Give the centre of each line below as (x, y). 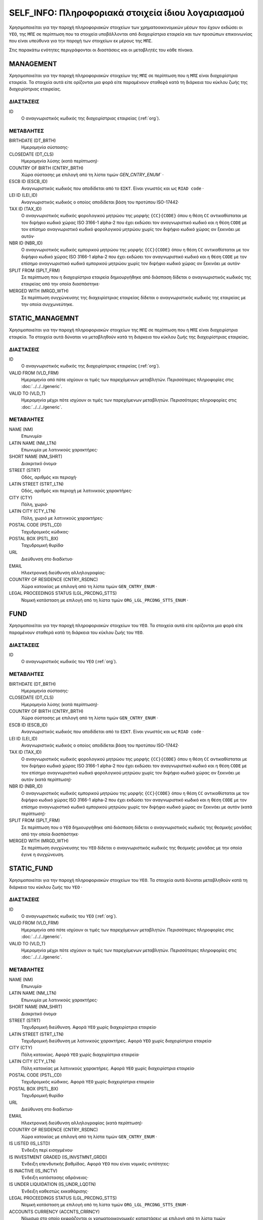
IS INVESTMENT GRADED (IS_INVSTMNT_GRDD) (58, 1157)
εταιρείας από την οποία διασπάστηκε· (61, 284)
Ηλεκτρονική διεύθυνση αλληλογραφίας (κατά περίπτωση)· (82, 1123)
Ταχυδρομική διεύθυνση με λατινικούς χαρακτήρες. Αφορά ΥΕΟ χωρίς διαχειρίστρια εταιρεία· (117, 1041)
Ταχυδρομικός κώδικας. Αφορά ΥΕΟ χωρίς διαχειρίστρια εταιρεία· (88, 1082)
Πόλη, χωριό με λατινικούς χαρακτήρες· (62, 518)
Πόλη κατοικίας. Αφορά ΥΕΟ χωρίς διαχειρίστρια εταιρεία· (80, 1055)
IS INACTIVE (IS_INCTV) (33, 1171)
